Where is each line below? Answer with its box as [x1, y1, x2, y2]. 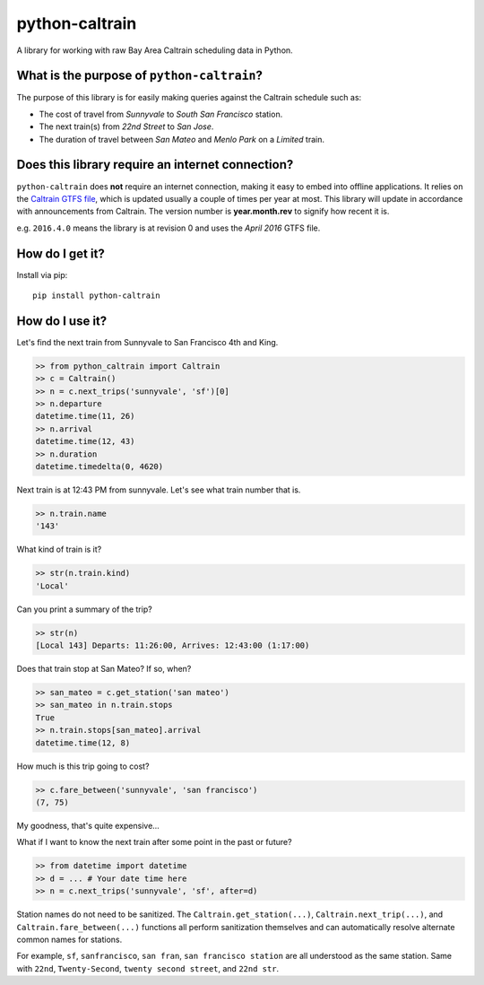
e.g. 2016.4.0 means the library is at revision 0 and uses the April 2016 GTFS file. [16, 222, 321, 233]
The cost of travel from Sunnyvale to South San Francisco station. [39, 109, 283, 119]
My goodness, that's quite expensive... [16, 820, 160, 831]
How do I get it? [16, 246, 105, 261]
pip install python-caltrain [32, 291, 160, 301]
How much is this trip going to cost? [16, 761, 150, 771]
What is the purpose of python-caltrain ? [16, 68, 264, 83]
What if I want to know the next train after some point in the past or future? [16, 837, 292, 848]
